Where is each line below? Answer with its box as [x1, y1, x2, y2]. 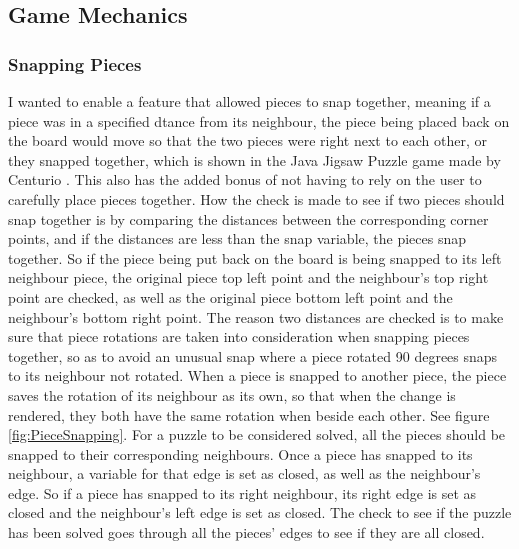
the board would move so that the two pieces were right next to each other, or [8, 130, 488, 151]
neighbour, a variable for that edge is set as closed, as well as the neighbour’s [8, 463, 481, 484]
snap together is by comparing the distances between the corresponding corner [8, 208, 489, 229]
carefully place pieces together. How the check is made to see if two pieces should [8, 188, 505, 209]
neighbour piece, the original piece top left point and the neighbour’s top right [8, 267, 489, 288]
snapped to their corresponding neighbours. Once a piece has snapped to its [8, 443, 473, 464]
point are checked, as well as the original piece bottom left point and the [8, 286, 453, 307]
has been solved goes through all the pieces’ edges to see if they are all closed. [8, 522, 485, 543]
